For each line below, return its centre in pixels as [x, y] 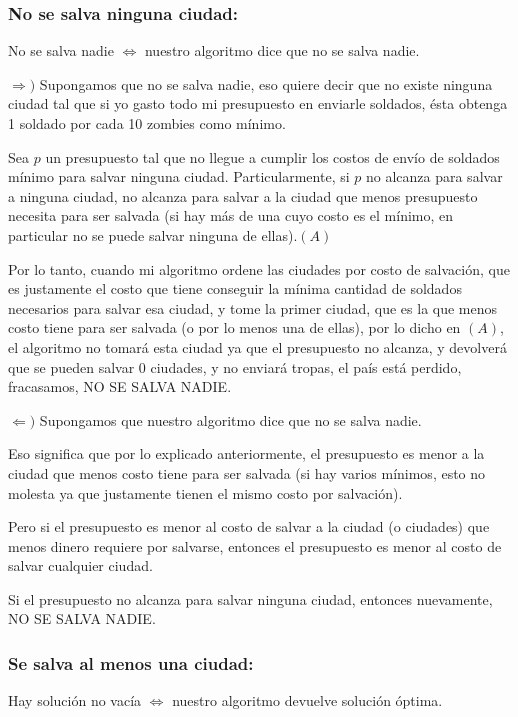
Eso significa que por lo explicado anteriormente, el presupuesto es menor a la [246, 453]
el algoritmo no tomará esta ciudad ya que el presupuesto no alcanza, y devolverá [257, 346]
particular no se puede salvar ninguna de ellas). [153, 234]
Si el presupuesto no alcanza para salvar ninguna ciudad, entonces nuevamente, [250, 598]
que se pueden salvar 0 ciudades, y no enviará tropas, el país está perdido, [235, 366]
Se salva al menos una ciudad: [131, 662]
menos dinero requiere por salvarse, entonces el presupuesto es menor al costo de [255, 545]
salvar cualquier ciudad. [80, 565]
